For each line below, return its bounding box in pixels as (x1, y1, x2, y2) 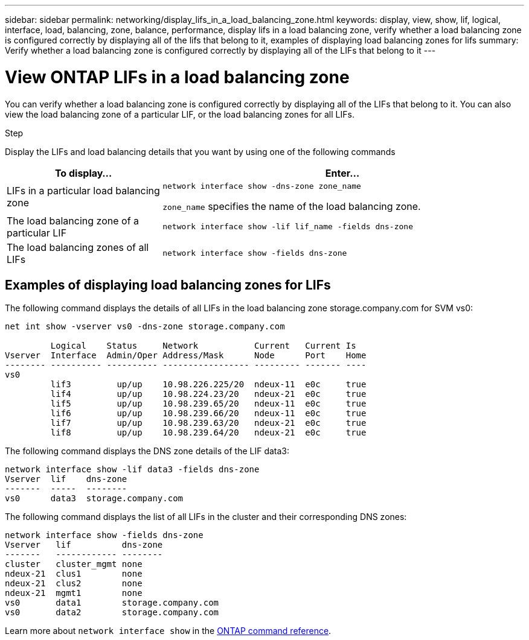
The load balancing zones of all (7, 241, 149, 253)
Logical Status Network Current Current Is (50, 341, 356, 351)
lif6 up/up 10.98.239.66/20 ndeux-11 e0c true (50, 408, 367, 419)
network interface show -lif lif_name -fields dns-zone (162, 222, 414, 231)
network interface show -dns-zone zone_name (162, 181, 361, 191)
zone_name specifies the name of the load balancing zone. (162, 200, 421, 212)
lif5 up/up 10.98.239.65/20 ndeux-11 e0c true (50, 399, 367, 409)
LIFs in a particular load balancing (7, 185, 160, 197)
